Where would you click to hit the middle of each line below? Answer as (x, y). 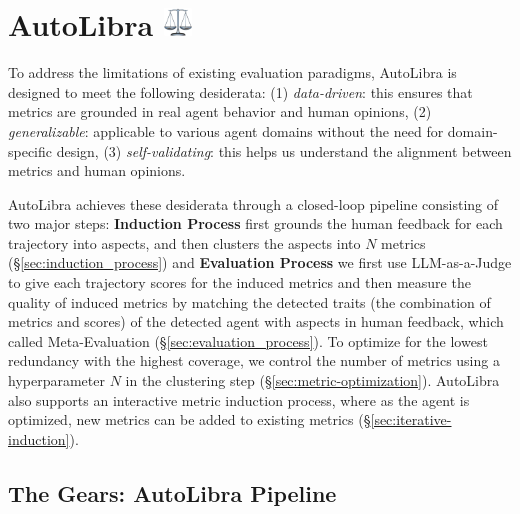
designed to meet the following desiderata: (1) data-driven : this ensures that (240, 91)
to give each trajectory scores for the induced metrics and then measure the (239, 282)
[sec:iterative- (411, 419)
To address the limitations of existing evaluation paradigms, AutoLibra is (232, 72)
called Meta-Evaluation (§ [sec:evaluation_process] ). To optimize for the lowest (248, 340)
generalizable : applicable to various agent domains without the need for (226, 130)
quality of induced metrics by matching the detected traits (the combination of (249, 301)
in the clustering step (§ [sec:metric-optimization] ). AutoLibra (312, 380)
